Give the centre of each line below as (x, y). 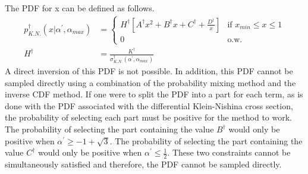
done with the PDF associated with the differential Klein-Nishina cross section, (149, 105)
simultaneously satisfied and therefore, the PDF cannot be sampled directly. (143, 164)
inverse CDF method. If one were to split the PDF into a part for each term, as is (154, 94)
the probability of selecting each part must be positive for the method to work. (148, 117)
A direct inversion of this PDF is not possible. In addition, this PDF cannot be (149, 71)
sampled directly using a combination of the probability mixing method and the (150, 82)
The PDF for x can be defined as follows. (80, 8)
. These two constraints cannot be (229, 152)
